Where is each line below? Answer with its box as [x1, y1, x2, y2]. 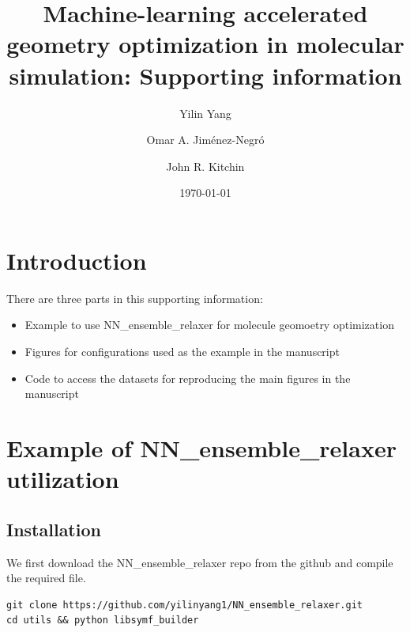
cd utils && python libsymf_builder [6, 615, 199, 626]
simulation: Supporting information [9, 59, 402, 91]
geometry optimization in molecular [6, 28, 404, 60]
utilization [6, 463, 119, 495]
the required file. [6, 570, 86, 586]
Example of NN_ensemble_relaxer [6, 431, 397, 464]
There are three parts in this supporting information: [6, 290, 263, 306]
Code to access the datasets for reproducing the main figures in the [24, 369, 351, 386]
